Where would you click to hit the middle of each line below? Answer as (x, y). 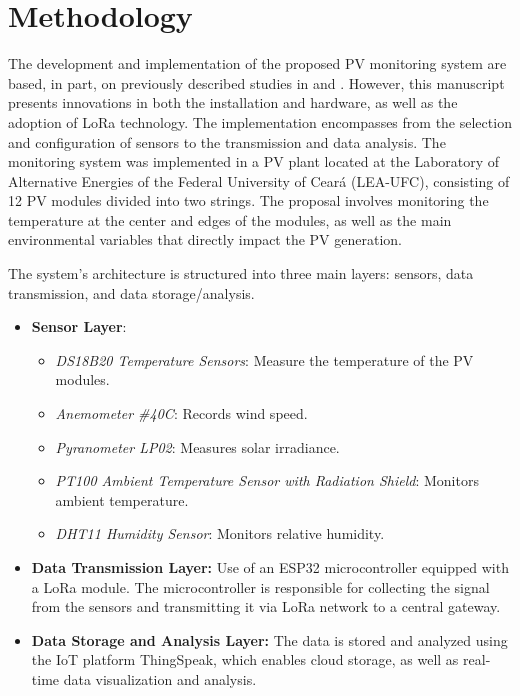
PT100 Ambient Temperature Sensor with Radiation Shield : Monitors (267, 480)
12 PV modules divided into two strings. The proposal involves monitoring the (248, 200)
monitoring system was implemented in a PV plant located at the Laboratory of (254, 161)
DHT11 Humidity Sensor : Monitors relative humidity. (220, 533)
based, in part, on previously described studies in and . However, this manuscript (256, 82)
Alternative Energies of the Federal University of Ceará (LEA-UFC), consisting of (259, 180)
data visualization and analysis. (160, 678)
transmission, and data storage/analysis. (131, 292)
